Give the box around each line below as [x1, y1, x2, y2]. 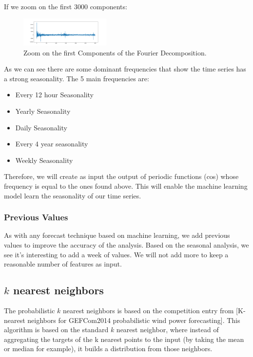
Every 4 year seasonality [15, 139, 88, 149]
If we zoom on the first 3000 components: [4, 1, 127, 11]
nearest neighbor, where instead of [116, 324, 219, 335]
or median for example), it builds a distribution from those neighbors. [4, 343, 213, 354]
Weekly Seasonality [15, 155, 73, 165]
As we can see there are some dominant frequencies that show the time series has [4, 64, 246, 74]
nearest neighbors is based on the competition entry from [62, 305, 234, 315]
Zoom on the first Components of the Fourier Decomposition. [23, 47, 207, 57]
